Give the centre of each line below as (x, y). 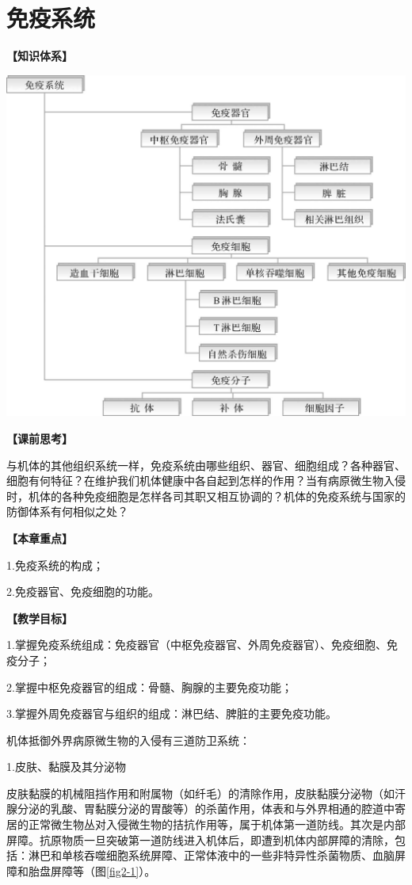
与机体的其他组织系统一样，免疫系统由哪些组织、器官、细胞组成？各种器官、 (206, 465)
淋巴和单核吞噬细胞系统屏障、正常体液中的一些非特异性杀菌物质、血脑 (211, 855)
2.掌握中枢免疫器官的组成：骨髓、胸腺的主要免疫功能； (149, 687)
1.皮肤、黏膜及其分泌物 (66, 767)
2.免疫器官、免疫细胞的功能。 (83, 591)
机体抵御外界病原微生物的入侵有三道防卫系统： (128, 740)
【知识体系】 (40, 56)
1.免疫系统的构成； (55, 565)
